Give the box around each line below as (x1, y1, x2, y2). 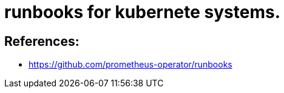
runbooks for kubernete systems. (4, 2, 281, 22)
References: (4, 33, 79, 49)
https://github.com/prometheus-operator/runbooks (29, 59, 232, 70)
